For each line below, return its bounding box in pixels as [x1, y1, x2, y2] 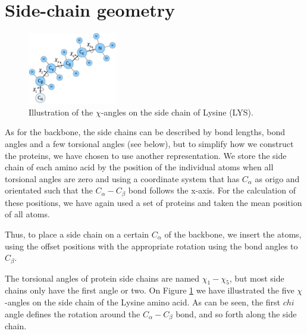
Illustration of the [29, 105, 93, 118]
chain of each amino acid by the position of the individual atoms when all [5, 161, 274, 173]
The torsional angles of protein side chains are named [5, 271, 200, 284]
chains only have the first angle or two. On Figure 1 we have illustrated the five [5, 284, 295, 296]
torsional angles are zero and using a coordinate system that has [5, 172, 240, 185]
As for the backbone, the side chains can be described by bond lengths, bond [5, 126, 286, 138]
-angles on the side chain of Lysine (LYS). [101, 105, 253, 118]
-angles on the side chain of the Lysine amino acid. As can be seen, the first [5, 296, 281, 308]
